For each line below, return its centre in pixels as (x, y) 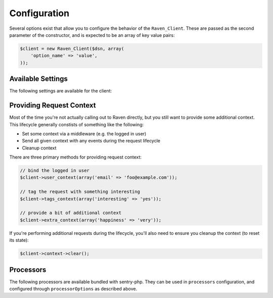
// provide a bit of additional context (71, 213)
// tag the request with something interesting (80, 192)
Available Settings (39, 79)
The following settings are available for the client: (61, 91)
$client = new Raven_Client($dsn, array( (72, 48)
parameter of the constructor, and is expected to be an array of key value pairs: (92, 35)
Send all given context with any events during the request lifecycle (91, 141)
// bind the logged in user (55, 171)
